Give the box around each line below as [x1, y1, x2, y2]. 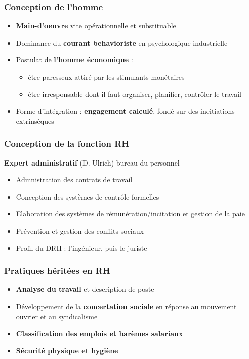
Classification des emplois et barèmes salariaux [16, 328, 183, 339]
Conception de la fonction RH [4, 137, 129, 150]
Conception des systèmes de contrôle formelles [16, 191, 159, 202]
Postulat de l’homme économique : [16, 54, 133, 65]
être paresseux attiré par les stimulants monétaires [28, 72, 185, 82]
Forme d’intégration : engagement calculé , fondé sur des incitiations [16, 106, 235, 116]
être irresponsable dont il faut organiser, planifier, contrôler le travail [28, 88, 241, 99]
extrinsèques [16, 115, 54, 126]
